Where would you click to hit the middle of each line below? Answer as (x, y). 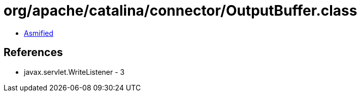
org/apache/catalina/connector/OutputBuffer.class (180, 11)
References (33, 53)
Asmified (39, 33)
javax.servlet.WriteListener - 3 (74, 72)
